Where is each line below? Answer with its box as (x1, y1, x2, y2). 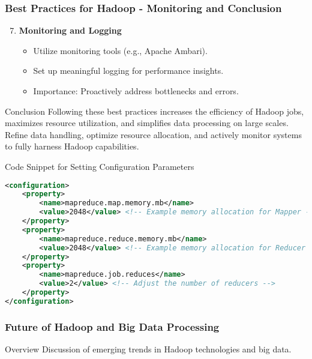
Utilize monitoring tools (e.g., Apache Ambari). (33, 44, 208, 56)
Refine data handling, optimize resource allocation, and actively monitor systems (5, 128, 302, 140)
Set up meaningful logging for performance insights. (33, 64, 224, 77)
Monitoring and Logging (19, 24, 122, 37)
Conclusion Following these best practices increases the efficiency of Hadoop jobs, (5, 104, 304, 117)
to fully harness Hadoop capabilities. (5, 140, 139, 152)
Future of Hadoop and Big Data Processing (5, 319, 220, 334)
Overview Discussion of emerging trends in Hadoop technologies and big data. (5, 343, 292, 355)
